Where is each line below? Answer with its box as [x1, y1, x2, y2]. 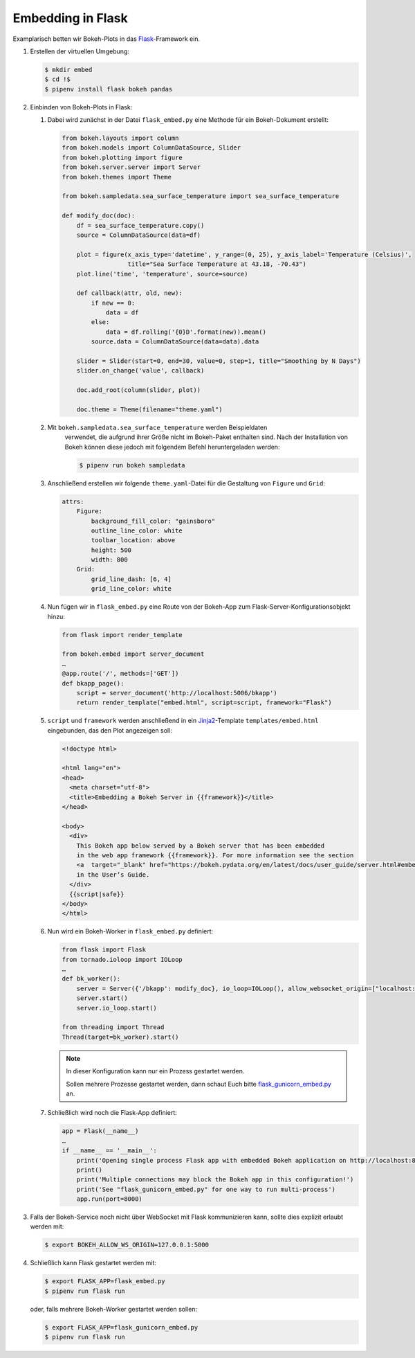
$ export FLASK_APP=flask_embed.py [44, 1278, 165, 1285]
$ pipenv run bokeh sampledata [79, 461, 186, 469]
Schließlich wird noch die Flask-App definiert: [47, 1109, 178, 1117]
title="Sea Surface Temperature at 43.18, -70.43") [127, 260, 307, 268]
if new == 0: [91, 298, 136, 307]
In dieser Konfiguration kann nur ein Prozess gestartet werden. [66, 1067, 245, 1075]
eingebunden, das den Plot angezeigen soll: [47, 726, 172, 734]
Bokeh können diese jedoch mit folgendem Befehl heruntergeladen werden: [64, 443, 280, 451]
